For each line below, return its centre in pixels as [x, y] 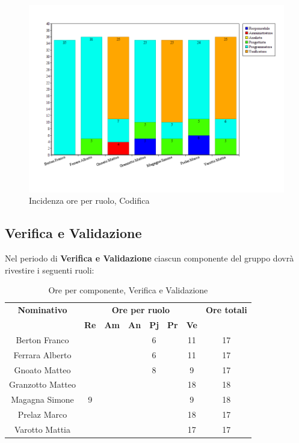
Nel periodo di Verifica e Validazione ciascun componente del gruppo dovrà [149, 258]
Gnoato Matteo [42, 369]
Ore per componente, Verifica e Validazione [128, 290]
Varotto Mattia [42, 429]
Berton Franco [42, 339]
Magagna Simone [42, 399]
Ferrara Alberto [42, 354]
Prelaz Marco [42, 414]
